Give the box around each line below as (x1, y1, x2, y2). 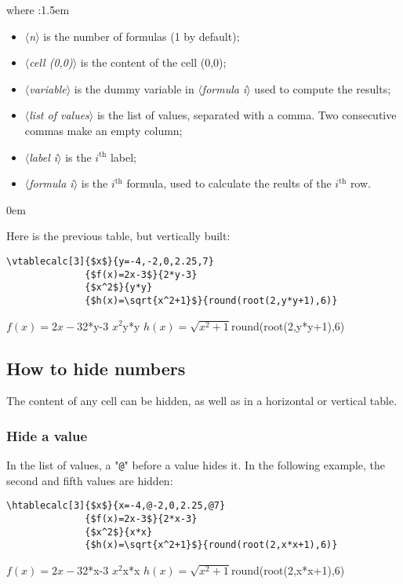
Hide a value (6, 425, 88, 445)
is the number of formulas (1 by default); (43, 27, 240, 44)
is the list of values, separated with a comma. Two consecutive (96, 107, 397, 123)
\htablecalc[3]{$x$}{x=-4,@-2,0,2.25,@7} (6, 500, 226, 512)
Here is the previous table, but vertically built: (6, 228, 231, 244)
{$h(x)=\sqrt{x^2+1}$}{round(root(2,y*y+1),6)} (85, 294, 338, 306)
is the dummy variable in (74, 80, 194, 97)
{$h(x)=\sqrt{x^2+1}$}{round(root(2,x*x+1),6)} (85, 539, 338, 551)
